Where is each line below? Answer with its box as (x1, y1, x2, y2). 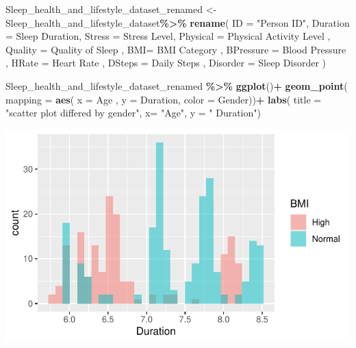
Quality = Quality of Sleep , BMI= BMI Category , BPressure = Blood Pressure (5, 42, 346, 56)
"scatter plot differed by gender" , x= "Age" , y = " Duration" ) (5, 105, 261, 120)
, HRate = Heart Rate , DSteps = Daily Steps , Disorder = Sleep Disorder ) (5, 55, 326, 70)
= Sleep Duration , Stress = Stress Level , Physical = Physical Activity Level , (5, 29, 331, 43)
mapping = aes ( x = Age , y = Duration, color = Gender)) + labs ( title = (5, 92, 322, 106)
